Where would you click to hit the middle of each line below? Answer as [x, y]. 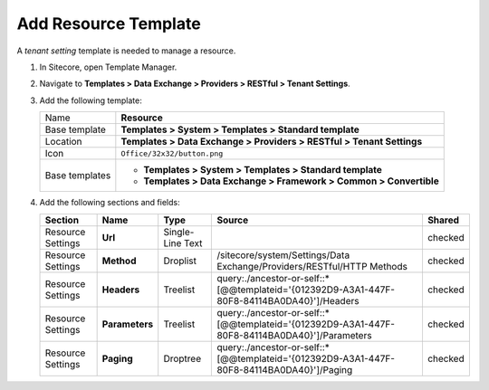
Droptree [182, 358]
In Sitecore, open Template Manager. [108, 67]
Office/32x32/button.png [172, 153]
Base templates [78, 176]
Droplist [180, 261]
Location [63, 142]
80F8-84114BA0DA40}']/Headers [288, 300]
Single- [179, 232]
